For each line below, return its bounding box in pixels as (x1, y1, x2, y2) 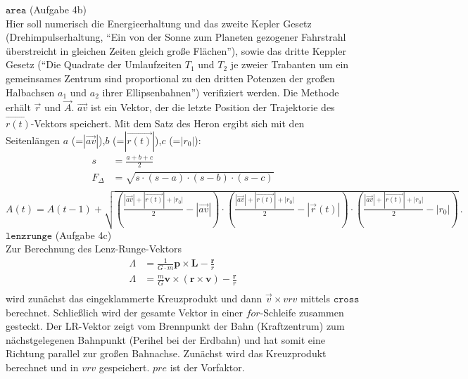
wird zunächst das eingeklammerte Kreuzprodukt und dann (6, 291, 263, 305)
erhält (6, 100, 31, 115)
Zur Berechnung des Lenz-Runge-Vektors (6, 241, 182, 256)
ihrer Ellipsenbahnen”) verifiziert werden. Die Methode (102, 84, 339, 99)
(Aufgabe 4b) (30, 2, 87, 16)
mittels (300, 291, 330, 305)
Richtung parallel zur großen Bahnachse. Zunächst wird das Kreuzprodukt (6, 346, 327, 361)
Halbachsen (6, 84, 55, 99)
